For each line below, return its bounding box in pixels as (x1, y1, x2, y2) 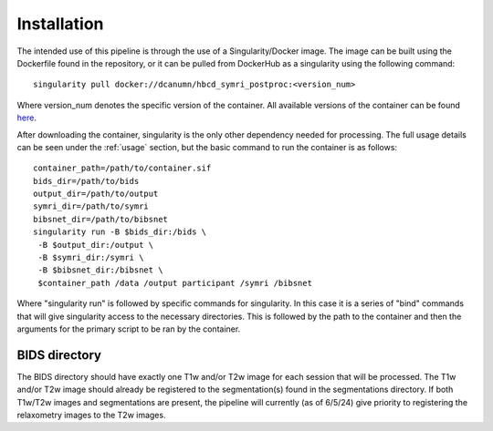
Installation (16, 14, 104, 34)
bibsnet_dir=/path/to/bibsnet (33, 214, 169, 224)
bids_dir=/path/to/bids (33, 176, 140, 186)
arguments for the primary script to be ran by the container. (16, 323, 241, 334)
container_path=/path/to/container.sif (33, 163, 212, 173)
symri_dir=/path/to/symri (33, 201, 150, 211)
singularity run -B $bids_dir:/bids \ (33, 227, 207, 237)
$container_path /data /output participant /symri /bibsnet (37, 278, 312, 288)
